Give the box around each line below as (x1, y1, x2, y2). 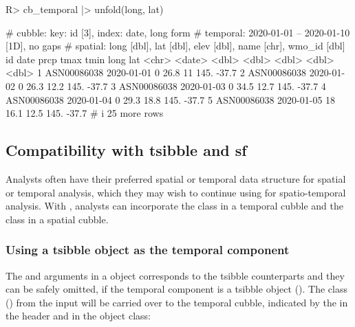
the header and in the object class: (6, 308, 151, 323)
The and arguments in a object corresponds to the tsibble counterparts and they (6, 268, 345, 282)
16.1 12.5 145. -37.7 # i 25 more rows (6, 106, 164, 120)
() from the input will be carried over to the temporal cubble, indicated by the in (6, 295, 348, 309)
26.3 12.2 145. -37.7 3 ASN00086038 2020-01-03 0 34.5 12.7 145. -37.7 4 (26, 78, 326, 93)
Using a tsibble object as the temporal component (6, 241, 290, 258)
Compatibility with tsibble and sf (6, 139, 247, 161)
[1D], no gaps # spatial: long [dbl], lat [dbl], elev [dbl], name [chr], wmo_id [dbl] (6, 38, 345, 53)
